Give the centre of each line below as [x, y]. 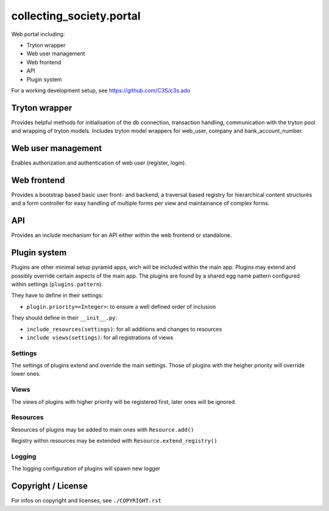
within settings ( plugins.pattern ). [57, 284]
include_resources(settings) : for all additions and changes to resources [124, 329]
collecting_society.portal [76, 16]
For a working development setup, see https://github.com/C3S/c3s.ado [101, 90]
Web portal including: [38, 34]
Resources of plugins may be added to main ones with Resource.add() [103, 429]
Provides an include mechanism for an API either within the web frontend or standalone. [122, 235]
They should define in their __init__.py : [64, 318]
